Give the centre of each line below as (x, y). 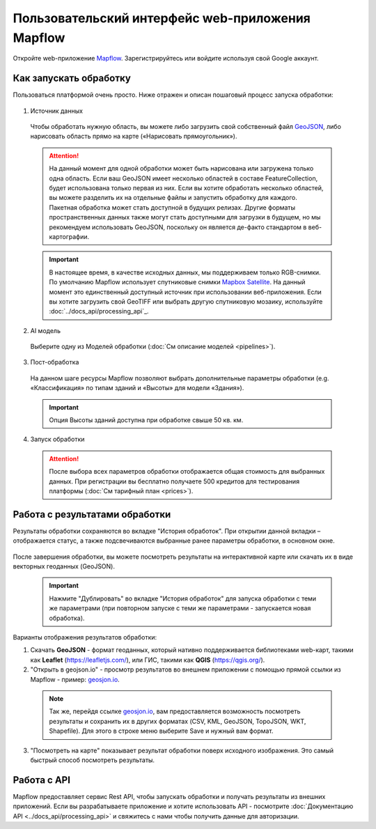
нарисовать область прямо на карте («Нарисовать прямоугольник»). (134, 137)
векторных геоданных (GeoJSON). (64, 566)
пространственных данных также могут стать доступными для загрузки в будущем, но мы (185, 217)
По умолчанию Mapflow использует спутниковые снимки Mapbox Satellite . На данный (177, 282)
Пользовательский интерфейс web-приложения (162, 18)
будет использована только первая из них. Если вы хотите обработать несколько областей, (186, 187)
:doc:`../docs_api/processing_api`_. (99, 311)
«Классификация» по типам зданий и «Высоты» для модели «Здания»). (137, 388)
